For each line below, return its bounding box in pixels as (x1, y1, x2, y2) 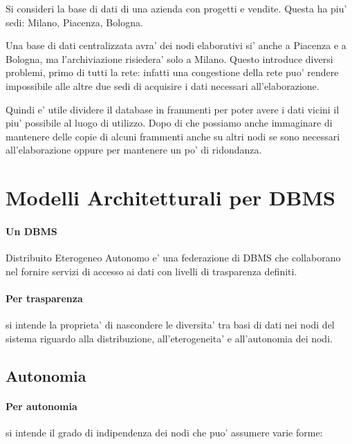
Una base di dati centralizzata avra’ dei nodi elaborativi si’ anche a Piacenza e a (6, 38, 346, 53)
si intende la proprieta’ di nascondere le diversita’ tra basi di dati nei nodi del (6, 317, 335, 332)
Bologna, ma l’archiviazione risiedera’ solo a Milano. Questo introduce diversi (6, 51, 333, 66)
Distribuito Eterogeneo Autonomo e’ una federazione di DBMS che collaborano (6, 250, 341, 265)
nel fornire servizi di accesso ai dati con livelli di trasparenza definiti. (6, 263, 297, 278)
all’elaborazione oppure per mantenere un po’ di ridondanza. (6, 142, 262, 157)
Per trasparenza (6, 290, 83, 305)
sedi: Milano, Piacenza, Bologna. (6, 15, 143, 29)
